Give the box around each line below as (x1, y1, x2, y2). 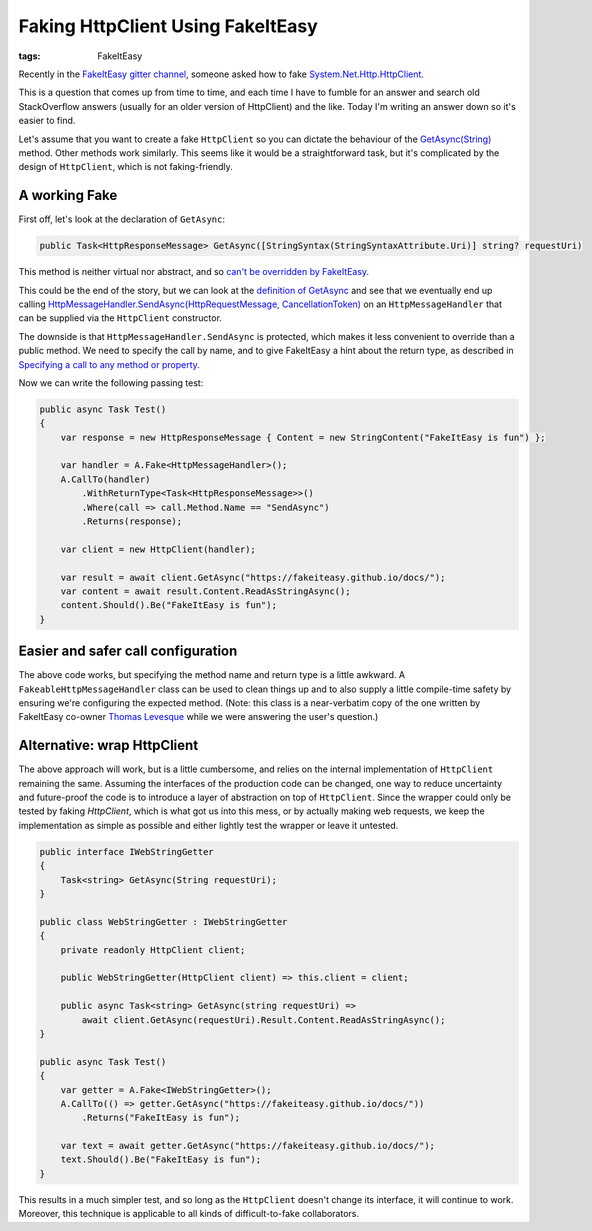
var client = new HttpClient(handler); (60, 543, 257, 555)
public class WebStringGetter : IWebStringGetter (39, 916, 288, 927)
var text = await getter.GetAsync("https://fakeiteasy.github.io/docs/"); (60, 1140, 435, 1152)
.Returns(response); (81, 516, 183, 527)
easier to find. (18, 115, 76, 127)
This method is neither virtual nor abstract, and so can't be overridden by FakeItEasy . (18, 266, 370, 278)
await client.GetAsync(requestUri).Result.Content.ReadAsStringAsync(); (81, 1014, 446, 1025)
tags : (18, 50, 41, 62)
